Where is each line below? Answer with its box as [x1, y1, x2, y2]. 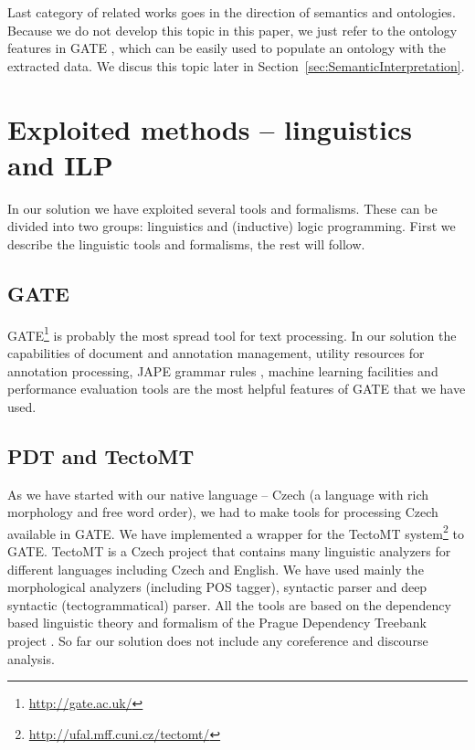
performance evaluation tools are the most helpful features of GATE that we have [7, 379, 466, 398]
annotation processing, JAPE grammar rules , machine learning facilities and [7, 361, 438, 380]
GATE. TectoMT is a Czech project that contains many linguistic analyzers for [7, 541, 451, 560]
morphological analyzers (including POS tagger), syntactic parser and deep [7, 577, 427, 597]
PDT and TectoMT [7, 441, 195, 470]
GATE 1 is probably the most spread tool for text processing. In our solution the [7, 322, 457, 344]
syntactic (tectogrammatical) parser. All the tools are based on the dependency [7, 595, 451, 614]
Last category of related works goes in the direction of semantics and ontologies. [7, 3, 456, 21]
